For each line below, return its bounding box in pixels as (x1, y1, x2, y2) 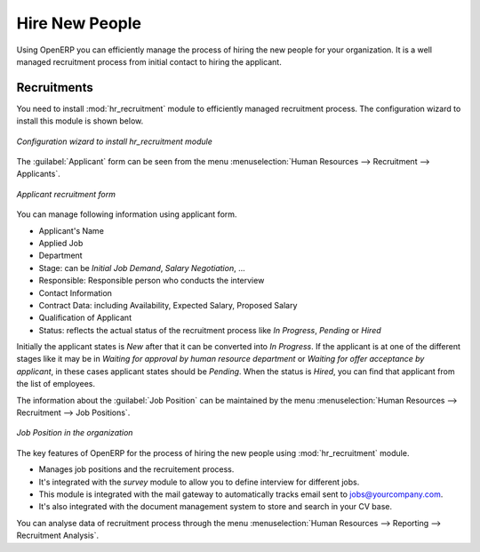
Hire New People (16, 13, 142, 33)
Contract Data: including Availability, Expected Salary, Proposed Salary (38, 300, 298, 310)
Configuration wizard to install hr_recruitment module (16, 136, 212, 147)
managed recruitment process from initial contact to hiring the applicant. (16, 56, 282, 67)
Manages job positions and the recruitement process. (38, 464, 235, 475)
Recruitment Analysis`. (16, 530, 100, 541)
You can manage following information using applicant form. (16, 209, 237, 220)
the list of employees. (16, 379, 96, 389)
